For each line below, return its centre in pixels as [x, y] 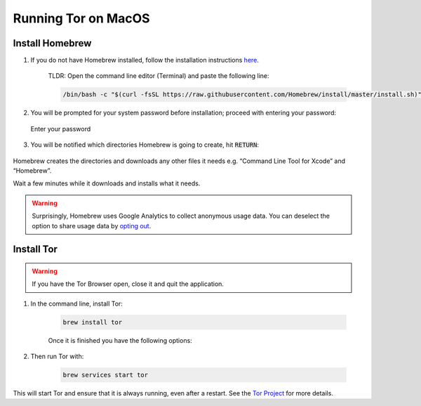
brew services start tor [106, 375]
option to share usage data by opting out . [92, 225]
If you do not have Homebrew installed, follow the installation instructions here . [145, 60]
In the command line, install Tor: [76, 303]
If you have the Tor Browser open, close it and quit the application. [128, 284]
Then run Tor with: [57, 356]
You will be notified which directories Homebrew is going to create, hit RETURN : [145, 145]
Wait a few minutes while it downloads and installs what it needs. [107, 183]
